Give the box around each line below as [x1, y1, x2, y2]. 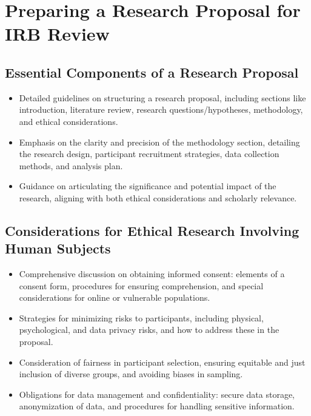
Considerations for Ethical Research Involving [5, 221, 299, 240]
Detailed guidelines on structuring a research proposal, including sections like [19, 91, 306, 104]
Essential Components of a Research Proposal [5, 62, 299, 81]
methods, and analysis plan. [19, 159, 123, 172]
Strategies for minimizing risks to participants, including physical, [19, 311, 264, 324]
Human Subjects [5, 239, 111, 258]
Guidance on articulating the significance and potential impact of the [19, 179, 276, 192]
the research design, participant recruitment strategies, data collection [19, 147, 279, 160]
